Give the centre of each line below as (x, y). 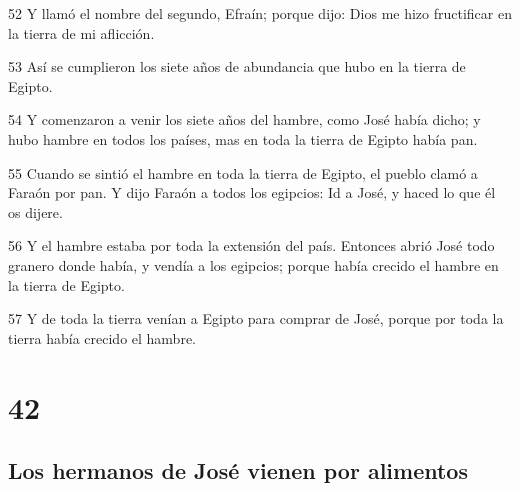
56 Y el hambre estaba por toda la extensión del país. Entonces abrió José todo (251, 245)
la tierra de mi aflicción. (81, 32)
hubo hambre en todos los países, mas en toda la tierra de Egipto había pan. (243, 138)
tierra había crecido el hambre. (102, 337)
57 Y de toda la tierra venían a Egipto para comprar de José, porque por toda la (256, 318)
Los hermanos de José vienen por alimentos (238, 470)
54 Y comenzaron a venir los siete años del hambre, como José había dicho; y (244, 119)
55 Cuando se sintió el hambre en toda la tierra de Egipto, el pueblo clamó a (243, 172)
